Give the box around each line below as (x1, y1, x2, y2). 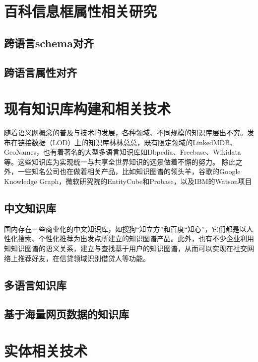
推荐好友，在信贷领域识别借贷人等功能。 (17, 253, 150, 263)
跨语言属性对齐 (4, 64, 77, 80)
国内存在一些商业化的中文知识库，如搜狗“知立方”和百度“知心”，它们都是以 (4, 223, 247, 234)
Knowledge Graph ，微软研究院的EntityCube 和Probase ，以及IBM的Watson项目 (4, 176, 252, 186)
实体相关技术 (4, 340, 88, 361)
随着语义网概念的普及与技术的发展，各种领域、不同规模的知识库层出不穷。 (4, 127, 247, 138)
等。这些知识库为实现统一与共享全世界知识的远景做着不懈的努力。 (4, 156, 219, 167)
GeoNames (4, 147, 37, 157)
